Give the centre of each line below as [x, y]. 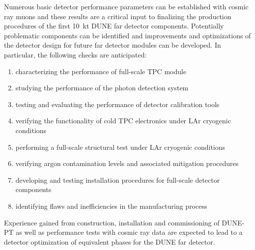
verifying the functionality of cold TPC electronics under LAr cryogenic [123, 121]
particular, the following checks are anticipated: [75, 54]
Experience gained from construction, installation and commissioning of [112, 222]
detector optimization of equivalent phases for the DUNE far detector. [110, 241]
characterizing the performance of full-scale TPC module [101, 71]
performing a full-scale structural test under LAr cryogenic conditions [120, 147]
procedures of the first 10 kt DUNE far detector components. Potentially [114, 26]
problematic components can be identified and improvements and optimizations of [127, 35]
